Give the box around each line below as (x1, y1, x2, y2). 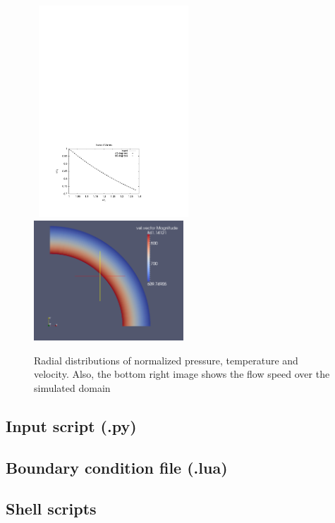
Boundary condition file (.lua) (6, 456, 228, 478)
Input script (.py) (6, 414, 137, 436)
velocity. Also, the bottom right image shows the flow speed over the (34, 367, 330, 381)
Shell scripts (6, 498, 97, 519)
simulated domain (34, 380, 111, 395)
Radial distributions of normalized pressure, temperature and (34, 352, 298, 367)
